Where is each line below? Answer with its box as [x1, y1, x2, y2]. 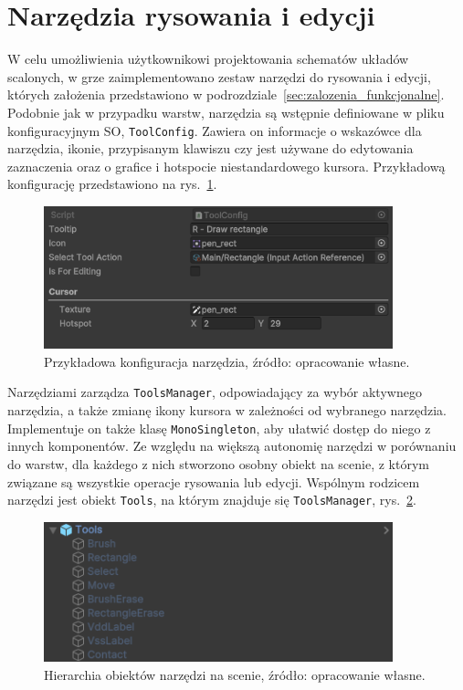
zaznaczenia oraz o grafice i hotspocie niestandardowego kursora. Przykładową [7, 156, 446, 175]
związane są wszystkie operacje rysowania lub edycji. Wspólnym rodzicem [7, 472, 420, 491]
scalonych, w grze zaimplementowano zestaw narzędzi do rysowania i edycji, [7, 67, 431, 86]
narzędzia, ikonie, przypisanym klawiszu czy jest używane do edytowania [7, 139, 414, 158]
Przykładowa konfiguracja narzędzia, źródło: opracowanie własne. [44, 351, 410, 371]
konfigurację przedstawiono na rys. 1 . [7, 174, 217, 193]
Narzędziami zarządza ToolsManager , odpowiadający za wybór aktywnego [7, 382, 422, 402]
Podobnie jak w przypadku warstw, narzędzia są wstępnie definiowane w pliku [7, 102, 445, 121]
